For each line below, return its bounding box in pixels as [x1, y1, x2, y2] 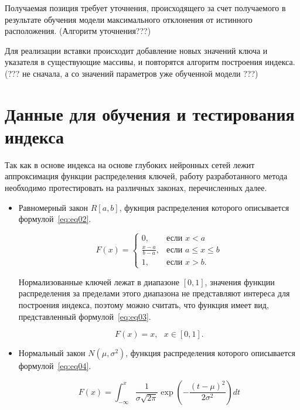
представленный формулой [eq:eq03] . [18, 310, 151, 322]
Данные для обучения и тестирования [5, 101, 295, 125]
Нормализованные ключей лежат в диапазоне [18, 275, 180, 288]
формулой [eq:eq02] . [18, 213, 91, 225]
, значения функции [204, 275, 275, 288]
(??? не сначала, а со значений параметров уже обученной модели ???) [5, 67, 258, 79]
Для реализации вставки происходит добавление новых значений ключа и [5, 44, 268, 56]
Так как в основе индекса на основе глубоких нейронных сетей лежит [5, 158, 255, 170]
